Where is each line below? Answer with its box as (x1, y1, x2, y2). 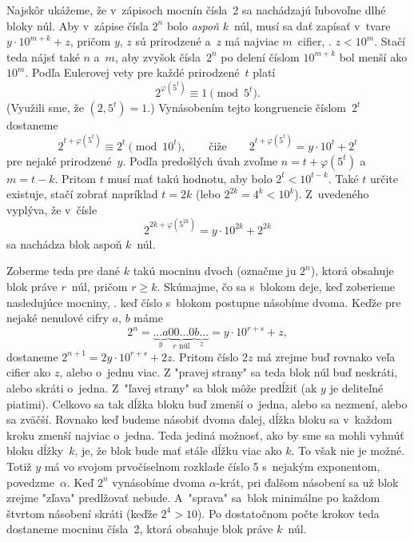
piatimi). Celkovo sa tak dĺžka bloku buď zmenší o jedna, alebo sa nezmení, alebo (6, 395, 408, 412)
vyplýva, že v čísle (6, 201, 98, 217)
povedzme (6, 473, 54, 490)
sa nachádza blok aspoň (6, 235, 122, 252)
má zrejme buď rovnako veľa (257, 348, 396, 365)
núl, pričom (71, 278, 128, 295)
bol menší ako (339, 48, 408, 65)
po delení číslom (221, 48, 300, 65)
